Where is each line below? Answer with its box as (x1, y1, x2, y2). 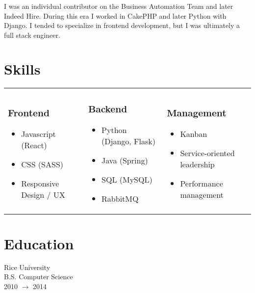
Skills (4, 58, 41, 79)
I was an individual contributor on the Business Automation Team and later (4, 1, 233, 11)
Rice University (4, 262, 51, 272)
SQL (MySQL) (102, 174, 153, 186)
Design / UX (21, 189, 65, 201)
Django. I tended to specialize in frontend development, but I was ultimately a (4, 20, 240, 30)
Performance (180, 178, 223, 189)
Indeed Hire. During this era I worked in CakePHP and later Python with (4, 10, 227, 21)
